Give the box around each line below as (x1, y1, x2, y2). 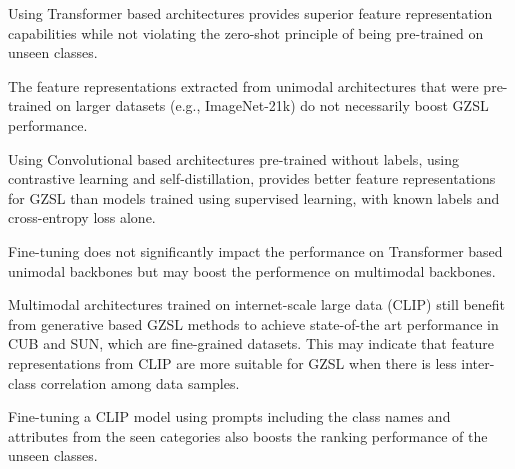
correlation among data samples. (40, 372, 240, 393)
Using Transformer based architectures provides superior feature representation (8, 3, 493, 23)
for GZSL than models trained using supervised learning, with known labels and (8, 187, 500, 208)
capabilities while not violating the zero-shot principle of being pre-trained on (8, 22, 484, 43)
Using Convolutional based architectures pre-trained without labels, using (8, 148, 459, 169)
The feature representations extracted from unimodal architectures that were (8, 75, 479, 96)
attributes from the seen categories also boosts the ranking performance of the (8, 425, 488, 446)
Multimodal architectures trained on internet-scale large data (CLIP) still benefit (8, 294, 506, 315)
